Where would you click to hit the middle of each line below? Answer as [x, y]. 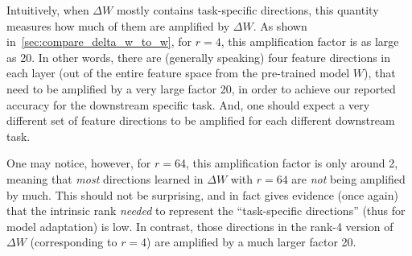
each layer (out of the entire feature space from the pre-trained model [178, 73]
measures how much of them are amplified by [118, 25]
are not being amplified [348, 178]
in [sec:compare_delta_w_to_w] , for [99, 41]
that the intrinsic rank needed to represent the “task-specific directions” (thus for [206, 211]
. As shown [280, 25]
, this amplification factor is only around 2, [292, 163]
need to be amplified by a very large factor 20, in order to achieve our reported [201, 88]
